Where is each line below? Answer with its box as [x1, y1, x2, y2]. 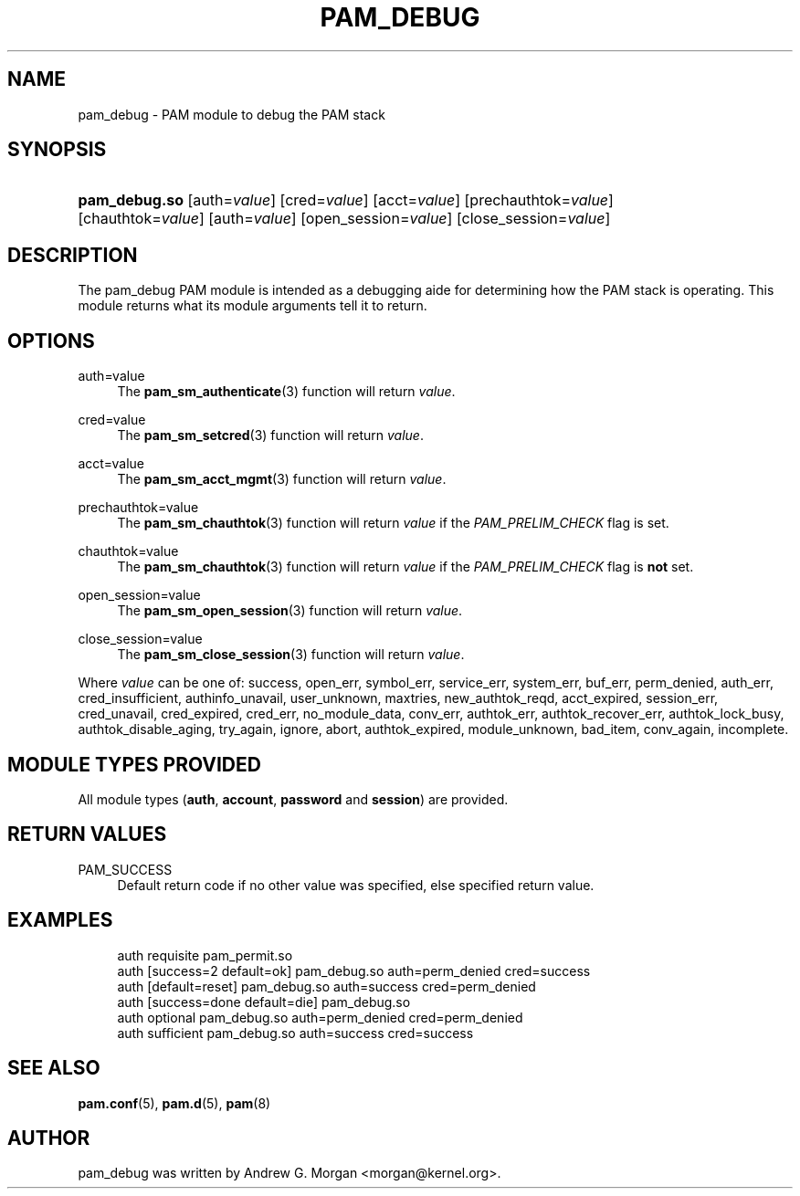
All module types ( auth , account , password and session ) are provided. [78, 791, 509, 807]
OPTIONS [7, 329, 95, 352]
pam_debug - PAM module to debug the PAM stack [78, 106, 385, 122]
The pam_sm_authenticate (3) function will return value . [117, 383, 456, 400]
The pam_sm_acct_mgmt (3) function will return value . [117, 471, 447, 488]
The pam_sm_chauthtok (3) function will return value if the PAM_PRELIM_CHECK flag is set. [117, 515, 669, 531]
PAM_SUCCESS [78, 861, 173, 877]
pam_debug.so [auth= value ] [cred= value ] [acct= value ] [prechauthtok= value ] [78, 191, 614, 210]
